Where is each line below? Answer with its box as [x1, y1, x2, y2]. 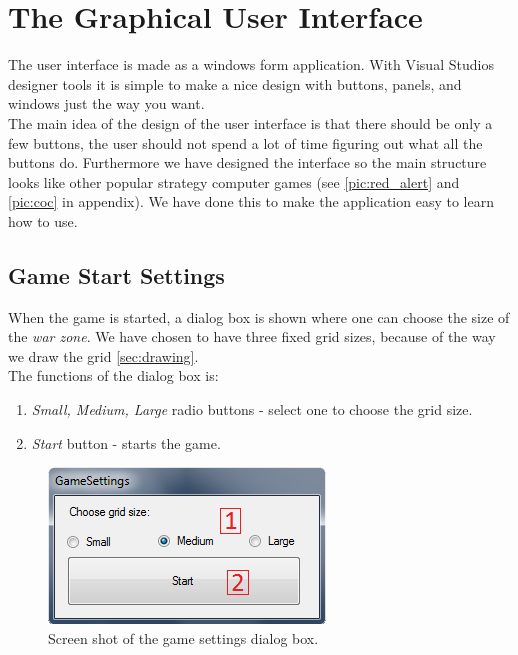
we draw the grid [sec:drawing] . [8, 345, 199, 366]
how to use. [8, 210, 78, 231]
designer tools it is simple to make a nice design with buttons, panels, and [8, 73, 462, 94]
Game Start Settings [8, 259, 225, 290]
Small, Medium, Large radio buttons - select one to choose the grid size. [31, 399, 473, 420]
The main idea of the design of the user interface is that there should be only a [8, 112, 493, 133]
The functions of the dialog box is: [8, 365, 219, 386]
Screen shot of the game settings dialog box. [48, 627, 319, 648]
